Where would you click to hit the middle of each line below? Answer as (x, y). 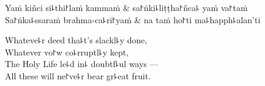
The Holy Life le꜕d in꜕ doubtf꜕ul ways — (82, 64)
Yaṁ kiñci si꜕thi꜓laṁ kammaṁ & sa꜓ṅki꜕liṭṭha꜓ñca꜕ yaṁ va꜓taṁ (126, 7)
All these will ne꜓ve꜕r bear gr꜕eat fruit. (78, 75)
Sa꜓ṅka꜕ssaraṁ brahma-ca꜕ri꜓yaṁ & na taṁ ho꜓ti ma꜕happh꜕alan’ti (133, 19)
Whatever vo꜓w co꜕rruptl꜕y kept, (67, 52)
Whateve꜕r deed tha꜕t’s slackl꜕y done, (76, 40)
